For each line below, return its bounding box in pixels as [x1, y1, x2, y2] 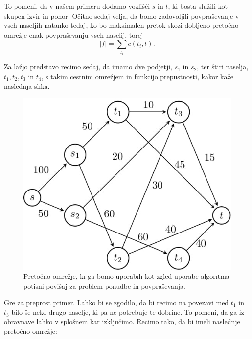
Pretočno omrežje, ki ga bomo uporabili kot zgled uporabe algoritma [23, 271, 229, 281]
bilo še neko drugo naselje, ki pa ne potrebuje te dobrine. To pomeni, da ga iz [11, 307, 244, 317]
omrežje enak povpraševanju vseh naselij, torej [4, 29, 143, 40]
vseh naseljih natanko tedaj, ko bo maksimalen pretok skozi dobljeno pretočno [4, 20, 239, 30]
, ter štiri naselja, [197, 62, 249, 72]
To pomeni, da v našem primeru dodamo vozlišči [4, 1, 150, 11]
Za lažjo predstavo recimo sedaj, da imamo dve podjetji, [4, 62, 173, 72]
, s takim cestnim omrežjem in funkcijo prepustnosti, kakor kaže [41, 71, 233, 81]
